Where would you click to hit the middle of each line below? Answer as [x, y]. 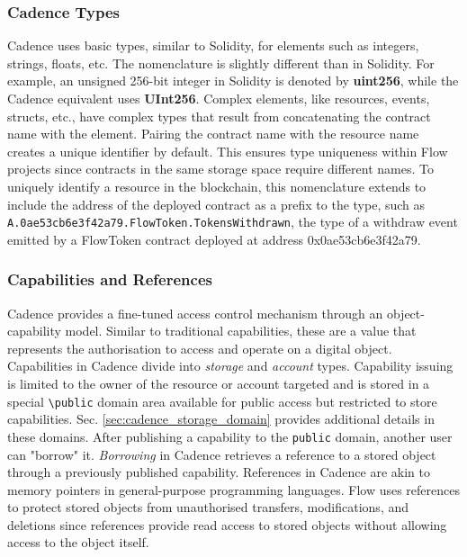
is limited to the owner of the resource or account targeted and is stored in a [219, 383]
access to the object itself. [78, 542]
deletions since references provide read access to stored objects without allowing [227, 524]
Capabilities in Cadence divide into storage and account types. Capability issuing [230, 366]
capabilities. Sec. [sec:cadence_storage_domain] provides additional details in [221, 419]
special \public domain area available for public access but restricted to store [222, 401]
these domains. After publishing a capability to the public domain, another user [230, 436]
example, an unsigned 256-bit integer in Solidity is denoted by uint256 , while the [233, 81]
